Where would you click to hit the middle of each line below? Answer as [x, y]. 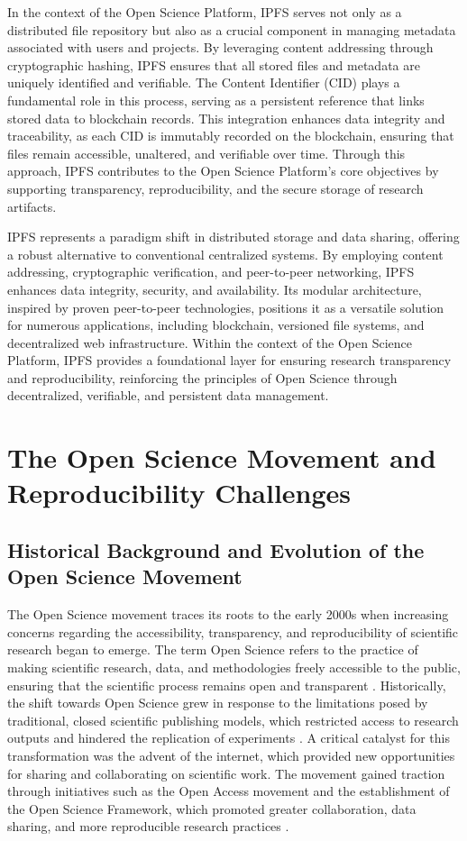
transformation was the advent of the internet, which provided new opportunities [231, 755]
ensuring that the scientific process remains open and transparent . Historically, [227, 685]
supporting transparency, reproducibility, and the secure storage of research [215, 188]
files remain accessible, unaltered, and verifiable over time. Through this [206, 153]
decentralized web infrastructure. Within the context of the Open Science [210, 342]
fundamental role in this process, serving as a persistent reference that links [216, 100]
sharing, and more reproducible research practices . [148, 826]
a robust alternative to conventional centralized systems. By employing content [225, 254]
